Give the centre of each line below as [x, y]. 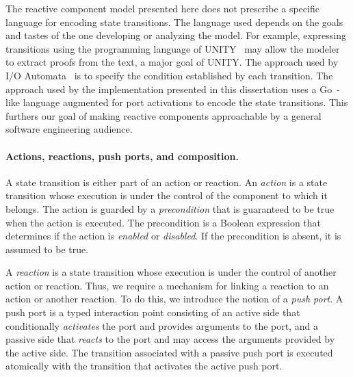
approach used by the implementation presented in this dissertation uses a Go [169, 89]
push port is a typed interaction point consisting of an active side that [153, 312]
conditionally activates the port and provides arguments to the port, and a [162, 325]
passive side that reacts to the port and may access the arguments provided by [170, 339]
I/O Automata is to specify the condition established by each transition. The [169, 75]
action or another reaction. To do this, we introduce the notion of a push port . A [174, 299]
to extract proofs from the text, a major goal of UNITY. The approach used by [172, 62]
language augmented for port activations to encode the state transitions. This [185, 102]
